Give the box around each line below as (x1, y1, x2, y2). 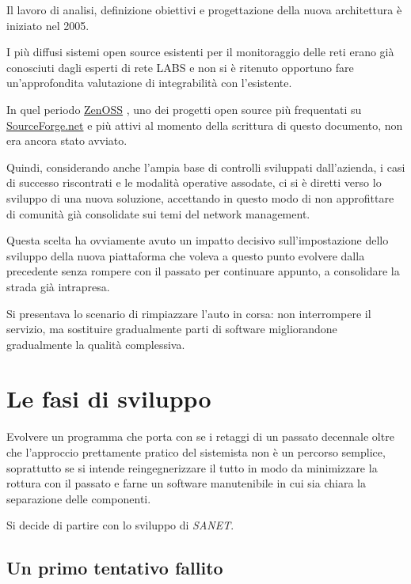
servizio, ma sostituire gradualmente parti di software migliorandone (6, 320, 337, 337)
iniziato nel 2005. (6, 17, 89, 33)
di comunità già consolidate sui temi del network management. (6, 205, 310, 222)
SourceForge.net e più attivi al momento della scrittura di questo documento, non (6, 116, 403, 133)
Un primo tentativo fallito (6, 556, 223, 580)
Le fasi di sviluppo (6, 382, 211, 415)
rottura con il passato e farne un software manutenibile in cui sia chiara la (6, 475, 366, 491)
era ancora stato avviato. (6, 132, 127, 149)
